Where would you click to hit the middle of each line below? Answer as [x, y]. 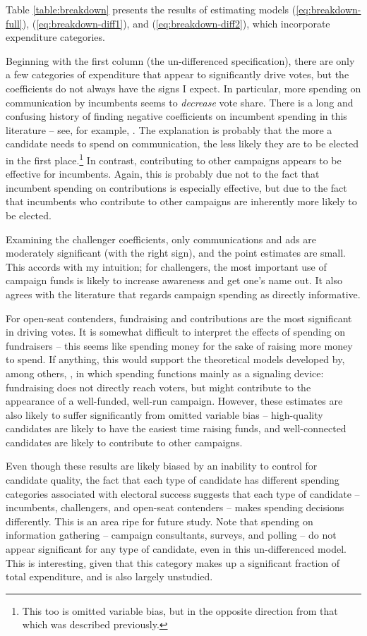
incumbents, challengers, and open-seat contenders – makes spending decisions [175, 507]
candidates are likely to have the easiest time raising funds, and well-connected [176, 428]
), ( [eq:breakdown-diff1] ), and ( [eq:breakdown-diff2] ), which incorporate [176, 23]
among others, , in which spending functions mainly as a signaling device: [165, 373]
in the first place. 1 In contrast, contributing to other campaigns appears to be [174, 159]
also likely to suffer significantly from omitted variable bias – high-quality [164, 414]
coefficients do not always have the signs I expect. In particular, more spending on [183, 88]
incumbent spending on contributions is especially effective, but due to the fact [176, 187]
